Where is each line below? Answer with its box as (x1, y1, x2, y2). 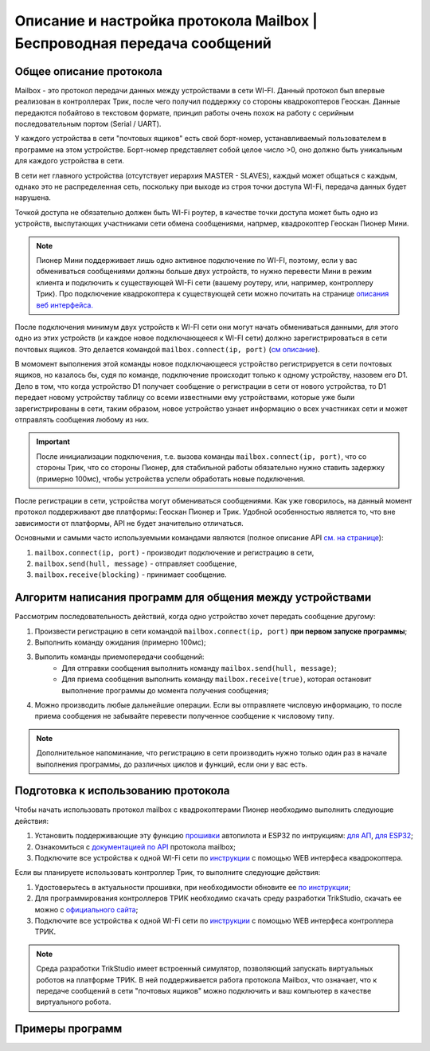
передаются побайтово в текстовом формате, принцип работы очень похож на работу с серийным (14, 108, 354, 117)
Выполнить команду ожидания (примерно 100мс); (34, 637, 206, 647)
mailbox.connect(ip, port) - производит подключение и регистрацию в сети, (34, 547, 315, 557)
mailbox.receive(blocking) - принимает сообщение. (34, 570, 227, 579)
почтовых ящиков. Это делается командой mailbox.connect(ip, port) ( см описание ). (14, 344, 320, 354)
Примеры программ (14, 1022, 123, 1036)
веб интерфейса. (36, 300, 93, 310)
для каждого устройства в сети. (14, 156, 125, 166)
